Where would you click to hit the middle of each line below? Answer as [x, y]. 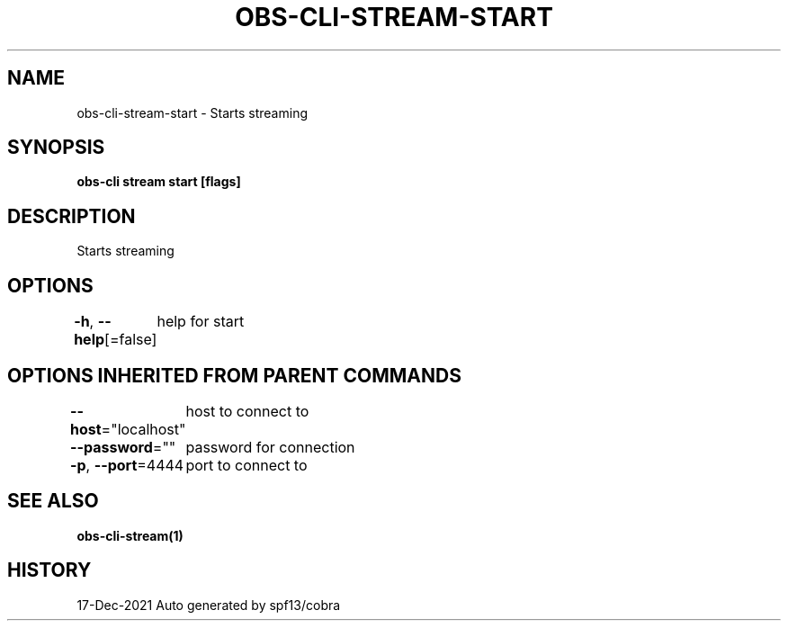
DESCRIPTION [72, 216]
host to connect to [247, 411]
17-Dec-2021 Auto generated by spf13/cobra [209, 605]
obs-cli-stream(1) [130, 535]
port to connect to [246, 465]
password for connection [270, 447]
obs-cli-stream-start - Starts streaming [192, 112]
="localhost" [143, 429]
